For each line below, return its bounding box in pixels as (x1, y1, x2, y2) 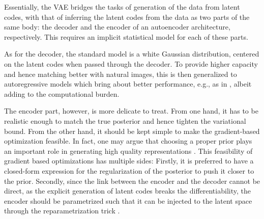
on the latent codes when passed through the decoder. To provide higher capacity (4, 58, 258, 69)
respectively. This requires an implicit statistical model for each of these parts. (4, 31, 248, 42)
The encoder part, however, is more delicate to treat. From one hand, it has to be (4, 105, 258, 116)
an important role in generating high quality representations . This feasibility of (4, 145, 253, 156)
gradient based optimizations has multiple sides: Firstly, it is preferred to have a (4, 155, 254, 166)
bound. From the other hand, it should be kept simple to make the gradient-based (4, 125, 260, 136)
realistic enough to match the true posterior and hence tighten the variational (4, 115, 246, 126)
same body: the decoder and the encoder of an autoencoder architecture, (4, 21, 230, 32)
